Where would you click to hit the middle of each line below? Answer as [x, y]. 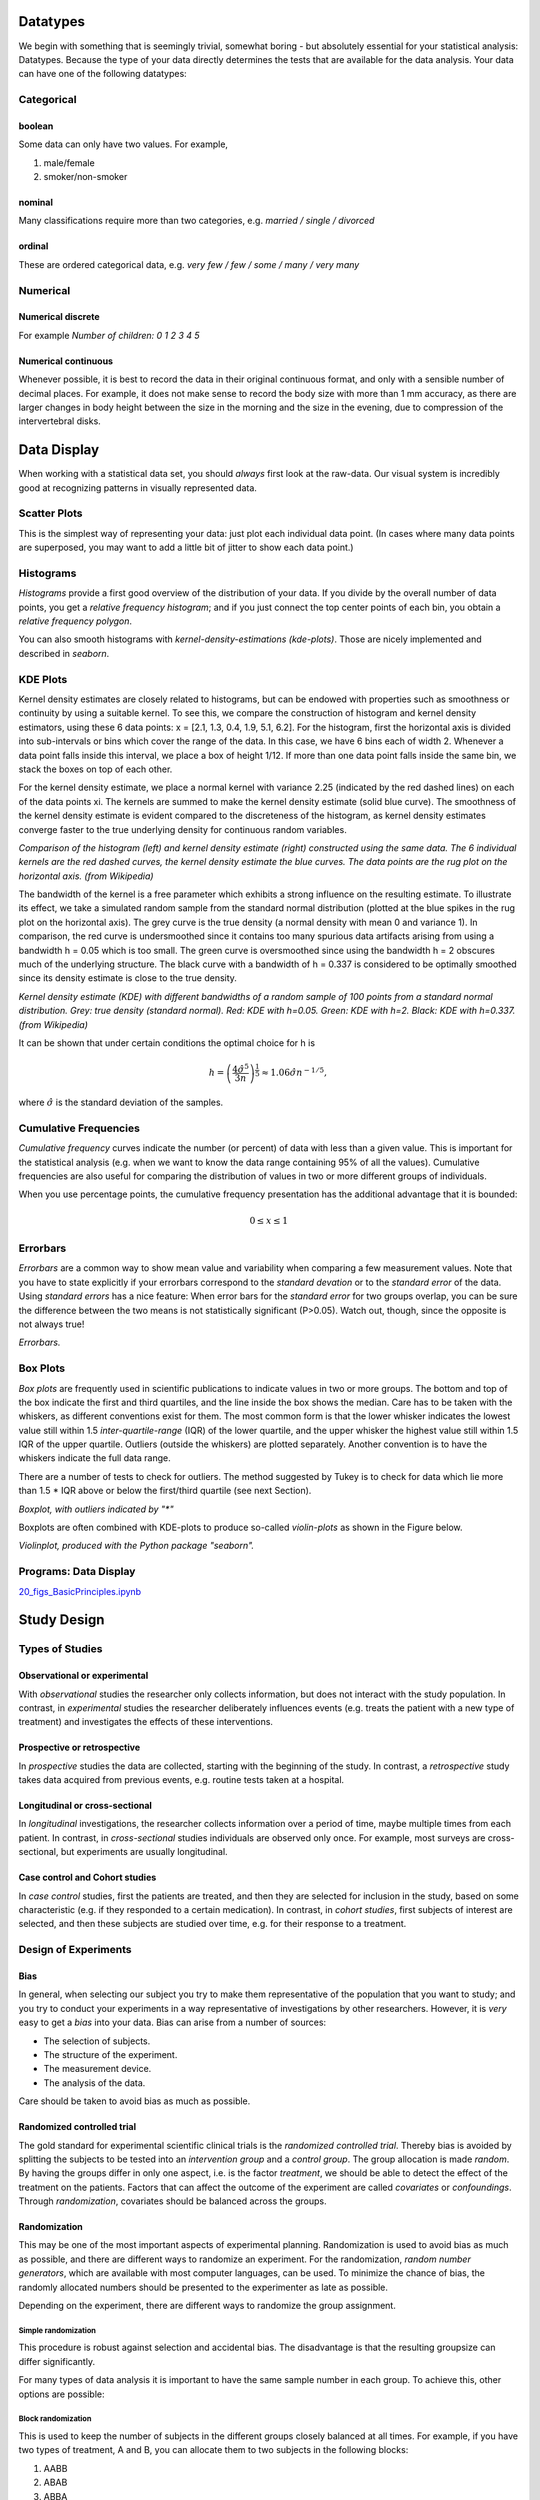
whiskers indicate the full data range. [95, 1458]
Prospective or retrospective [79, 1747]
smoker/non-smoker [85, 177]
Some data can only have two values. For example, [123, 144]
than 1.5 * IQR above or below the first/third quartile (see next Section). [165, 1491]
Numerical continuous [66, 361]
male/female [69, 162]
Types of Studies [60, 1649]
